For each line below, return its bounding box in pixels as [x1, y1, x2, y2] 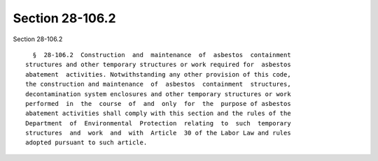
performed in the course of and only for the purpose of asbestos [25, 100, 291, 107]
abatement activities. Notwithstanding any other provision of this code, [25, 70, 291, 78]
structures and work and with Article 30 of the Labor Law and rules [25, 129, 291, 137]
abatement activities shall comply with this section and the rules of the [25, 109, 291, 118]
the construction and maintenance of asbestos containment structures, [25, 80, 291, 89]
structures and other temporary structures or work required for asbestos [25, 61, 291, 69]
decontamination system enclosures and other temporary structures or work [25, 90, 291, 98]
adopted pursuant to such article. [25, 139, 148, 146]
